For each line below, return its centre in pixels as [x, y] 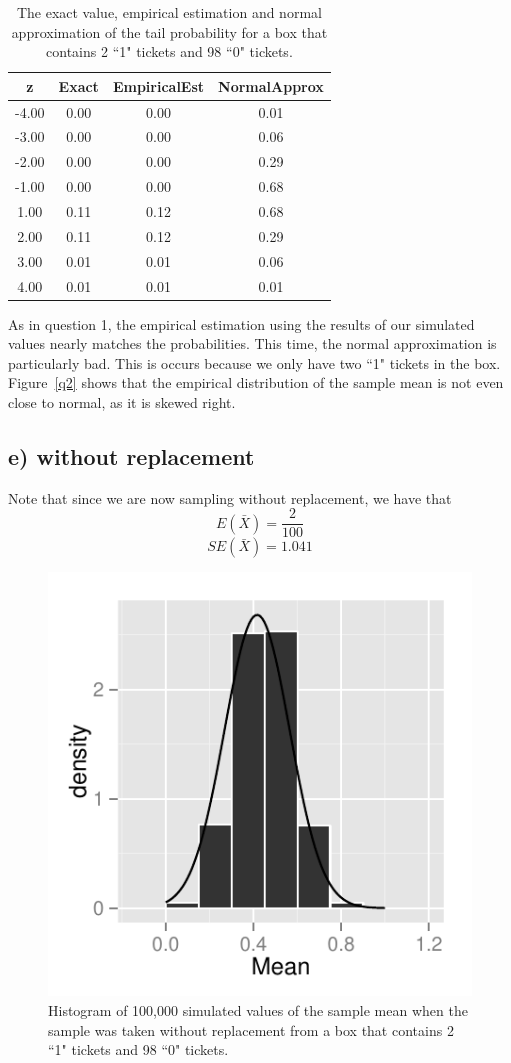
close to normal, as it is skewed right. [122, 402]
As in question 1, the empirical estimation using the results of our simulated [241, 323]
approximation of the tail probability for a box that [169, 31]
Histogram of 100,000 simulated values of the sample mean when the [258, 1010]
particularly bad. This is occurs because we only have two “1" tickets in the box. [254, 362]
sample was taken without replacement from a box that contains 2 [251, 1029]
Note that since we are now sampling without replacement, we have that [230, 497]
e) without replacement [131, 455]
